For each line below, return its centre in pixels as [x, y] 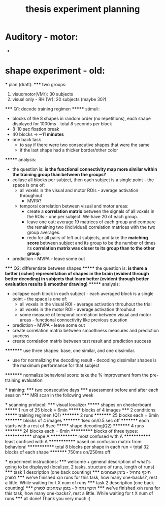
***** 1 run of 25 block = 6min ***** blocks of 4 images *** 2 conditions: [81, 410]
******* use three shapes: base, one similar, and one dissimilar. [70, 351]
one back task [27, 139]
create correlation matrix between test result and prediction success [82, 341]
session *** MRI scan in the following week [49, 395]
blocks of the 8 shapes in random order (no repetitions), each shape [82, 118]
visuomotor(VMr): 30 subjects [43, 94]
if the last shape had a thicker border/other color [69, 150]
